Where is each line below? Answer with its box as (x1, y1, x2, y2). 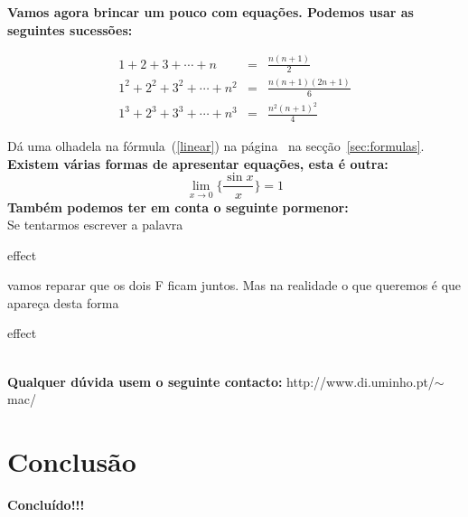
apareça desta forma (7, 293, 119, 312)
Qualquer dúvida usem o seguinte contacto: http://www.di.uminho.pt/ (7, 371, 435, 390)
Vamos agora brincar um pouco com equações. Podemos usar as (7, 3, 414, 21)
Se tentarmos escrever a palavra (7, 215, 183, 234)
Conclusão (7, 443, 136, 480)
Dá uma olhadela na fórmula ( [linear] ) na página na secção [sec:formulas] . (7, 136, 425, 155)
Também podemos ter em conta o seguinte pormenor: (7, 197, 349, 216)
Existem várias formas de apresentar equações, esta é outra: (7, 154, 388, 173)
